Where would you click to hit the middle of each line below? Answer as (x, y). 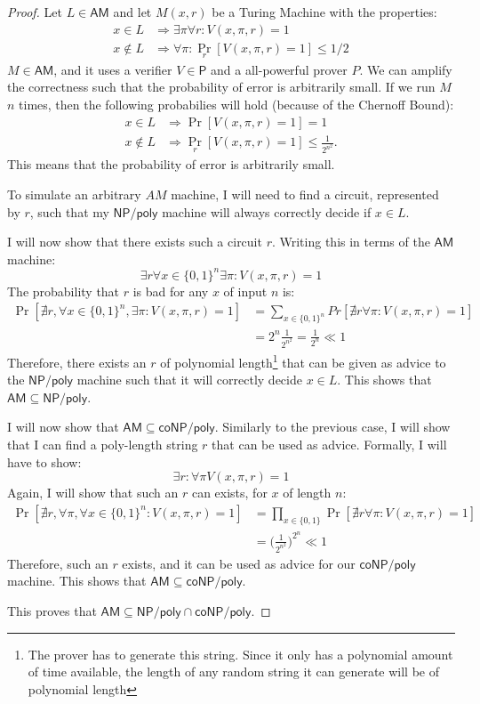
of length (307, 493)
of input (245, 291)
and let (132, 12)
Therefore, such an (58, 563)
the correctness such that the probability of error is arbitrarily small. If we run (221, 87)
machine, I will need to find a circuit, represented (305, 194)
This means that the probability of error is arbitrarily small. (171, 164)
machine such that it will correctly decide (189, 380)
